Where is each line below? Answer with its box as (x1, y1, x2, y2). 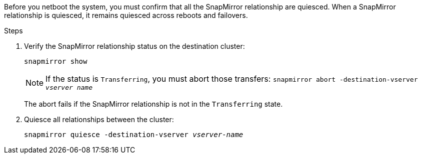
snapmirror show (24, 57, 87, 65)
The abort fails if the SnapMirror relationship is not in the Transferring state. (24, 100, 283, 108)
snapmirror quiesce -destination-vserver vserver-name (24, 131, 243, 139)
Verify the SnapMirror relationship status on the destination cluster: (24, 42, 245, 50)
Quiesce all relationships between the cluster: (24, 115, 174, 124)
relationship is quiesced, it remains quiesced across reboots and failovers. (4, 11, 248, 19)
